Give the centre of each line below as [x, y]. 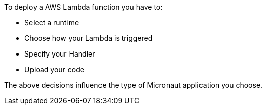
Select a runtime [52, 22]
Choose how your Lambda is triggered [89, 38]
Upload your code [54, 69]
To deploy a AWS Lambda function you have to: [84, 7]
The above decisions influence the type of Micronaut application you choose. [134, 85]
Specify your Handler [60, 54]
